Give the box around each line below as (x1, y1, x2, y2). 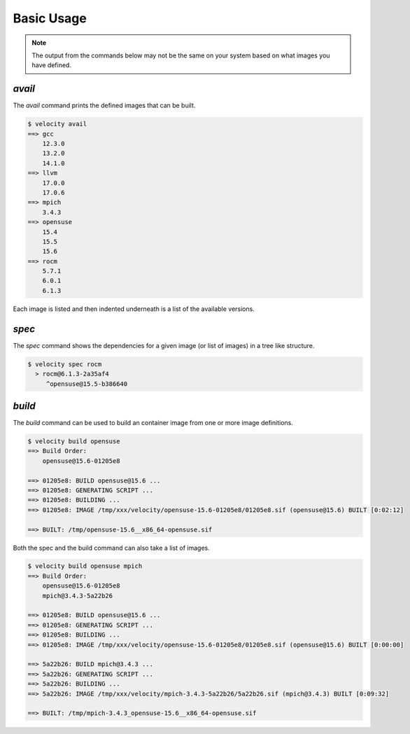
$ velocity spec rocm (27, 360, 102, 368)
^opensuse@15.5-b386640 (45, 380, 128, 388)
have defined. (31, 61, 71, 69)
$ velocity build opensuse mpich (27, 562, 143, 570)
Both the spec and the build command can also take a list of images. (13, 543, 210, 552)
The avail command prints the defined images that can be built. (13, 102, 196, 110)
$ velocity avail (27, 120, 87, 128)
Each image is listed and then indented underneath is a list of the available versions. (13, 305, 255, 313)
